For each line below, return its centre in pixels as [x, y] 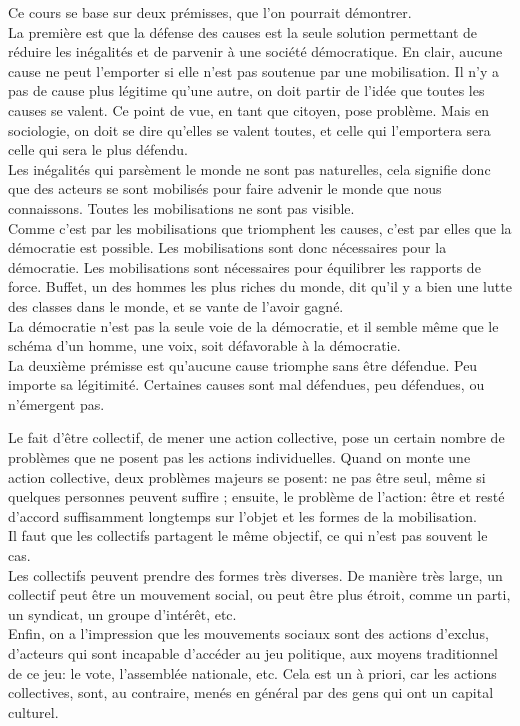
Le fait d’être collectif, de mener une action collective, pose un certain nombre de [256, 437]
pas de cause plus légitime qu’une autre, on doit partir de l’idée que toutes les [246, 90]
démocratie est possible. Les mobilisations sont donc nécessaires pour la [227, 247]
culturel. [33, 711]
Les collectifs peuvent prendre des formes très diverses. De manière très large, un [255, 574]
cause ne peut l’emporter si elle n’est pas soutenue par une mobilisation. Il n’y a [253, 70]
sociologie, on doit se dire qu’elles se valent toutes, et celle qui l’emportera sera [249, 129]
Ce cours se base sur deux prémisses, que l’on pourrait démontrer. [210, 12]
